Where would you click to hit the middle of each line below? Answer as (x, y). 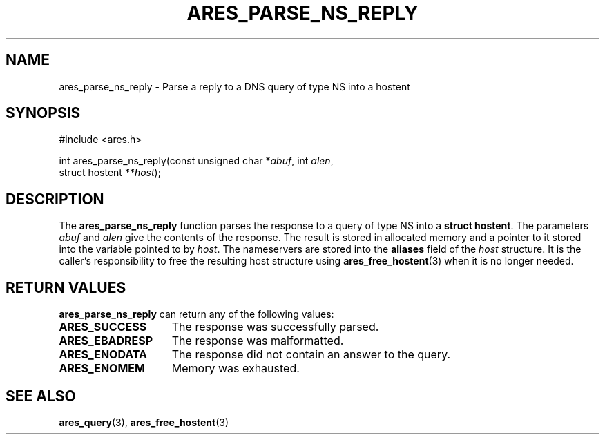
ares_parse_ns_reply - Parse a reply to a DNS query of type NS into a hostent (234, 86)
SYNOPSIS (43, 113)
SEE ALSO (41, 396)
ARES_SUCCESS (103, 327)
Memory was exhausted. (236, 369)
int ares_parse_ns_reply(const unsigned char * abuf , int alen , (196, 161)
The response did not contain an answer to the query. (311, 355)
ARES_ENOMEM (102, 369)
